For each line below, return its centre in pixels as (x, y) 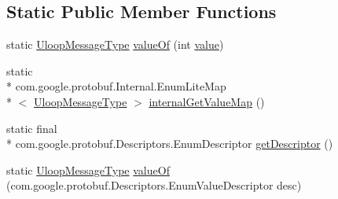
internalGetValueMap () (207, 101)
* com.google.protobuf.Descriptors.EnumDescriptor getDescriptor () (170, 144)
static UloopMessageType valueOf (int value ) (115, 44)
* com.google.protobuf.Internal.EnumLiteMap (116, 86)
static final (32, 128)
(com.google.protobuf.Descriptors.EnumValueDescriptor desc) (154, 185)
